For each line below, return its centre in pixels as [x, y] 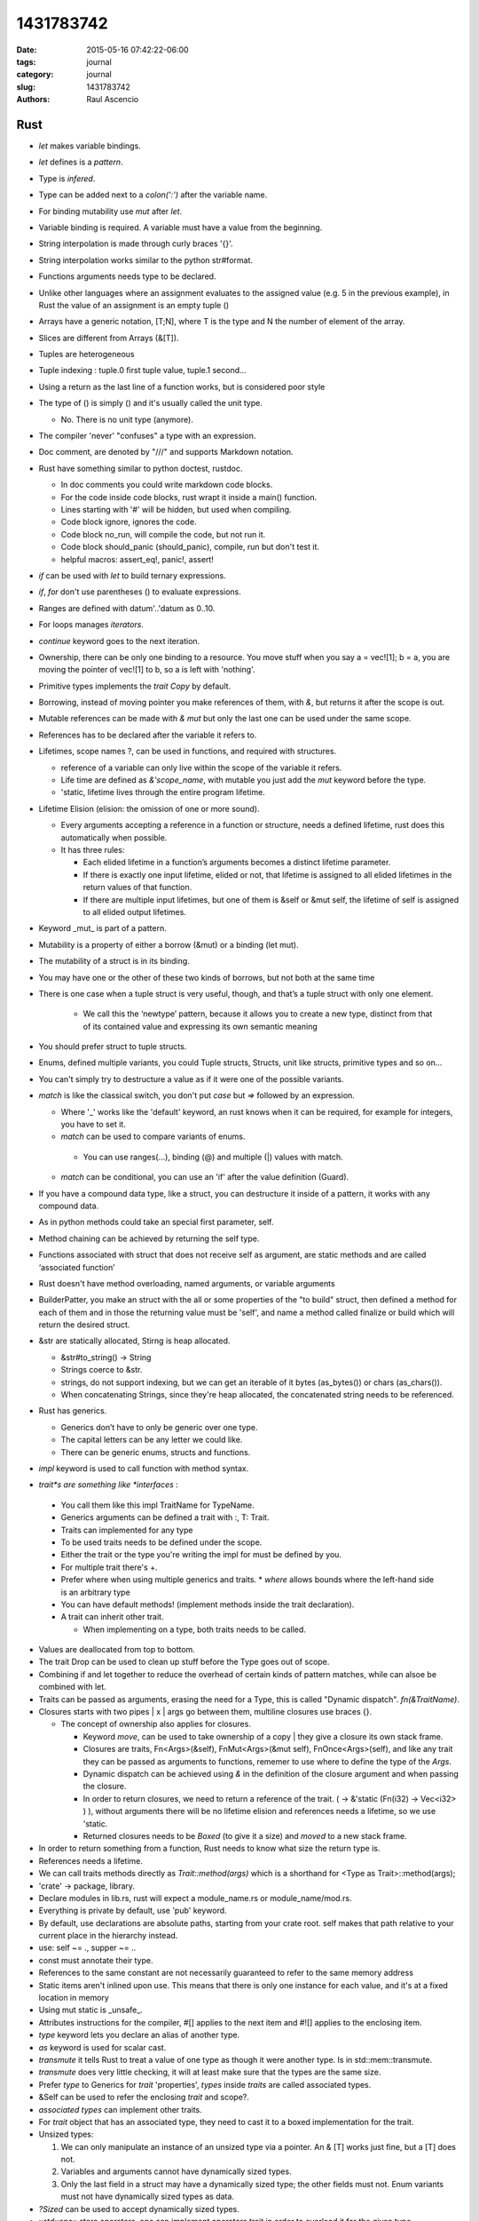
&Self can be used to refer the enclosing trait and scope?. [144, 2098]
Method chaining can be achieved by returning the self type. [149, 1238]
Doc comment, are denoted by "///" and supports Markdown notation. [166, 452]
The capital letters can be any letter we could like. [152, 1440]
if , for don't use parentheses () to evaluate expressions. [140, 592]
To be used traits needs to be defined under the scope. [161, 1542]
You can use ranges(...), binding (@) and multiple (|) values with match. [213, 1157]
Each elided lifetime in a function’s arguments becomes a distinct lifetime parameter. [237, 863]
